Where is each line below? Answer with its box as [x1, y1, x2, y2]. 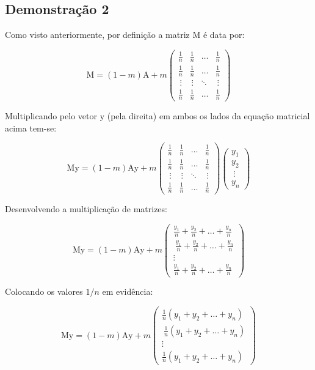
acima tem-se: [5, 121, 57, 134]
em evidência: [102, 285, 153, 298]
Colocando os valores [5, 285, 83, 298]
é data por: [203, 28, 245, 41]
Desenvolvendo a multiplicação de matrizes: [5, 202, 167, 215]
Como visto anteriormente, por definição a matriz [5, 28, 190, 41]
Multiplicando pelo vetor [5, 109, 97, 122]
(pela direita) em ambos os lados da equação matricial [107, 109, 310, 122]
